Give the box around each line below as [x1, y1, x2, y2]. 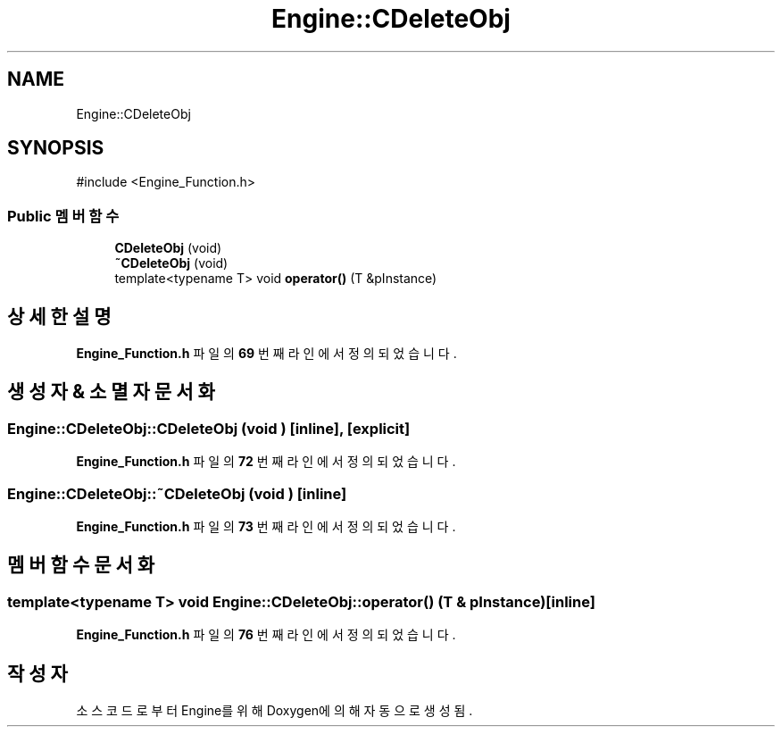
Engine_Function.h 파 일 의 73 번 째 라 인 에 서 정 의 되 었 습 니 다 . [76, 519, 456, 534]
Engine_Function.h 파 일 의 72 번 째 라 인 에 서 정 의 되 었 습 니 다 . [76, 454, 456, 470]
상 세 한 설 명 [7, 304, 112, 328]
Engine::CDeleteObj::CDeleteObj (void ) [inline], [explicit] [7, 419, 411, 438]
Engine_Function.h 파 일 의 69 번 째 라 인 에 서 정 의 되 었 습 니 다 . [76, 346, 457, 362]
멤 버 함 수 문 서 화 [7, 554, 155, 577]
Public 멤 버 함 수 [7, 206, 120, 225]
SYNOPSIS [7, 137, 104, 160]
